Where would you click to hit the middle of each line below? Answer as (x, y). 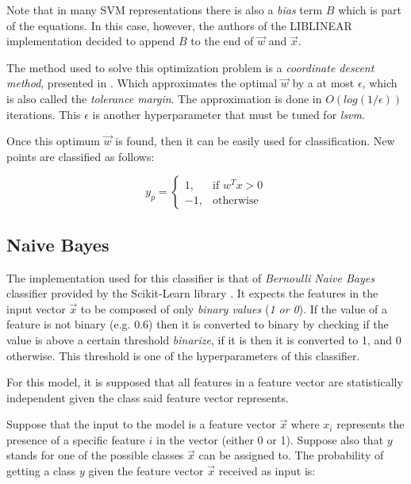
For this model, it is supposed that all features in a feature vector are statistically (205, 382)
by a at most (323, 83)
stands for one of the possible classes (95, 455)
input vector (36, 308)
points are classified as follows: (81, 156)
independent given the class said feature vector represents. (148, 397)
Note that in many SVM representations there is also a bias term (165, 10)
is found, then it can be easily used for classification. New (255, 141)
